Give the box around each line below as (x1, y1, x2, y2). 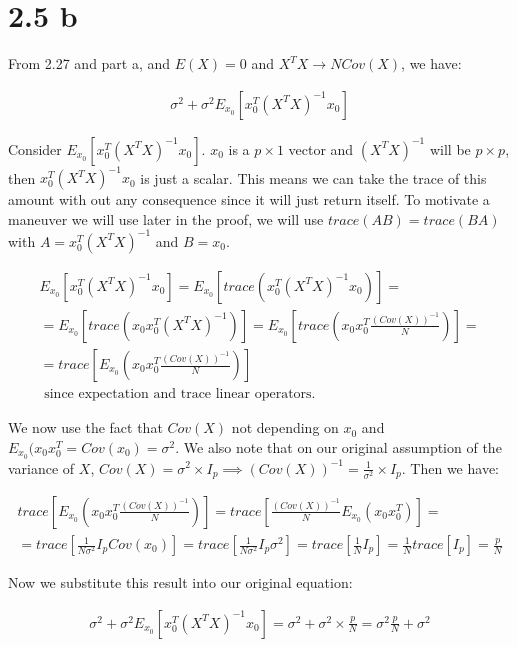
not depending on (231, 417, 339, 438)
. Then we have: (401, 457, 499, 478)
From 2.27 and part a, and (8, 53, 171, 74)
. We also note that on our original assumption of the (175, 436, 502, 457)
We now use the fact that (8, 417, 163, 438)
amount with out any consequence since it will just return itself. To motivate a (8, 189, 490, 210)
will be (429, 138, 471, 159)
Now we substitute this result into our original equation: (8, 572, 353, 593)
